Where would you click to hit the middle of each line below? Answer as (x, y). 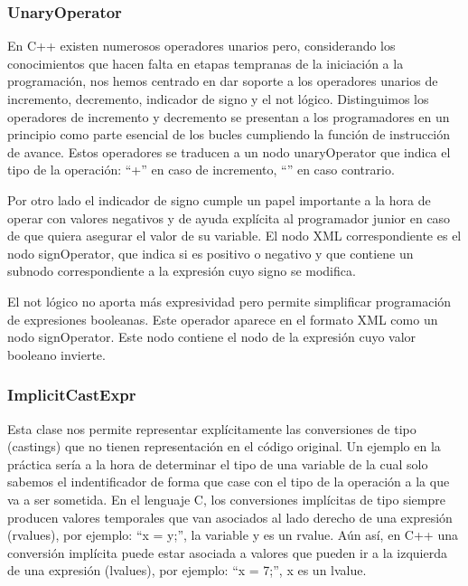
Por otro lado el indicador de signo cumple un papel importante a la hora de (219, 199)
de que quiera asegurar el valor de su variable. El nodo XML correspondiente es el (234, 236)
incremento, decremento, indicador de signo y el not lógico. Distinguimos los (218, 99)
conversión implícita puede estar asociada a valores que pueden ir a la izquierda (227, 552)
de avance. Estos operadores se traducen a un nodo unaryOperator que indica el (229, 151)
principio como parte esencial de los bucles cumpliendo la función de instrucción (229, 134)
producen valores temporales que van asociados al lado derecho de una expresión (230, 517)
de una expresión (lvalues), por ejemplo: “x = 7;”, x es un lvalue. (187, 570)
